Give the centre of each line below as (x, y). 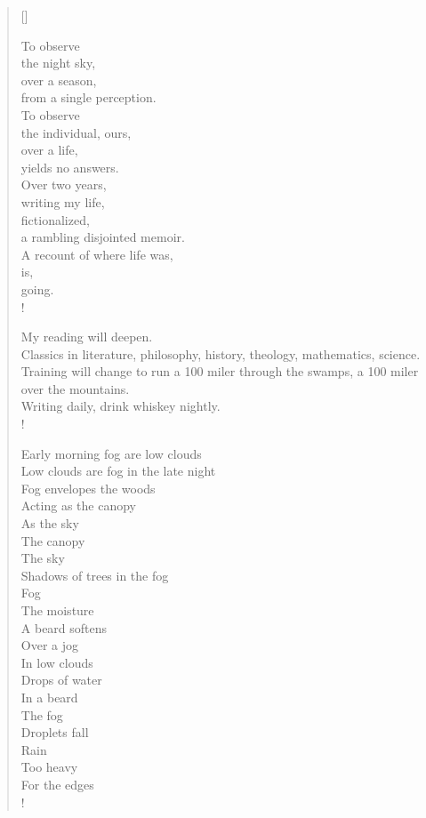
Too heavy (49, 767)
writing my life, (63, 201)
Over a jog (50, 645)
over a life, (49, 150)
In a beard (49, 697)
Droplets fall (55, 732)
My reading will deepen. (87, 337)
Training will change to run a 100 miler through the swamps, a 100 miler (220, 371)
